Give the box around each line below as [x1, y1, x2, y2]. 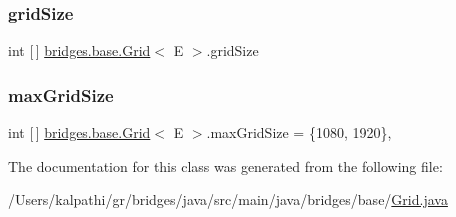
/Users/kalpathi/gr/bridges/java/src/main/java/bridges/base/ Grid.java [8, 189, 448, 210]
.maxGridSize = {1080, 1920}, [206, 122, 392, 143]
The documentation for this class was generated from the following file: [8, 155, 443, 176]
